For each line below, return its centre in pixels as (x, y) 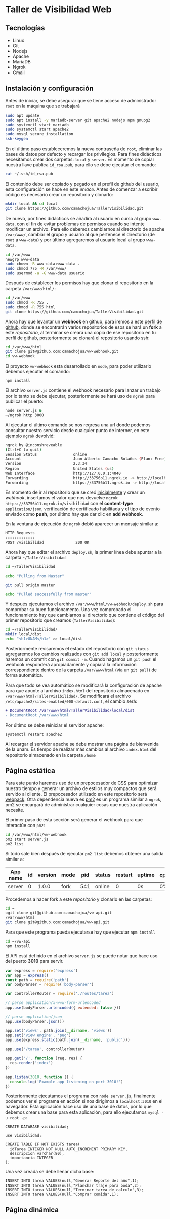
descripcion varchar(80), (37, 1154)
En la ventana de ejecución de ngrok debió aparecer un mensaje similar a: (82, 524)
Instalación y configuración (49, 88)
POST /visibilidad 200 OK (47, 543)
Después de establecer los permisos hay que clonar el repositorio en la (79, 283)
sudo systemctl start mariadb (37, 125)
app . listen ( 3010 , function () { (39, 1077)
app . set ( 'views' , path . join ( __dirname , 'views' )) (59, 1030)
